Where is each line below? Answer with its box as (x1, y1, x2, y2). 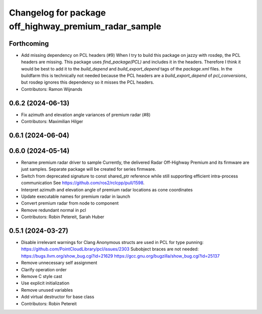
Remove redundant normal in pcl (21, 207, 86, 213)
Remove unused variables (21, 287, 73, 293)
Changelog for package (9, 7, 106, 18)
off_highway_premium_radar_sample (9, 21, 162, 32)
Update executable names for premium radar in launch (21, 193, 131, 199)
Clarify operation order (21, 266, 67, 272)
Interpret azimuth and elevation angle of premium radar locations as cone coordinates (21, 187, 193, 192)
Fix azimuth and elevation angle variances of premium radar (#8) (21, 112, 151, 118)
